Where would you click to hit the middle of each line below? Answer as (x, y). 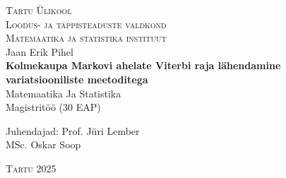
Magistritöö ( (35, 107)
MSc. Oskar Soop (43, 144)
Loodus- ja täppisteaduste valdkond (86, 24)
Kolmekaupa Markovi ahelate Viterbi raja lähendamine (143, 65)
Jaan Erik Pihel (40, 51)
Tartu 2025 (31, 168)
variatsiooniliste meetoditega (77, 79)
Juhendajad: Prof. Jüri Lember (73, 130)
